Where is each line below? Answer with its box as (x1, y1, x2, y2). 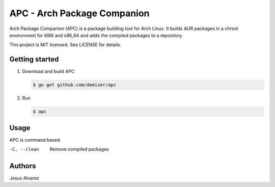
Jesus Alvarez (9, 175, 39, 181)
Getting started (9, 55, 59, 64)
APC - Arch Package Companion (9, 8, 150, 19)
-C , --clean (9, 146, 39, 152)
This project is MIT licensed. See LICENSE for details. (9, 42, 122, 48)
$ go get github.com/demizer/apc (33, 82, 117, 88)
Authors (9, 162, 36, 170)
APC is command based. (9, 137, 61, 143)
